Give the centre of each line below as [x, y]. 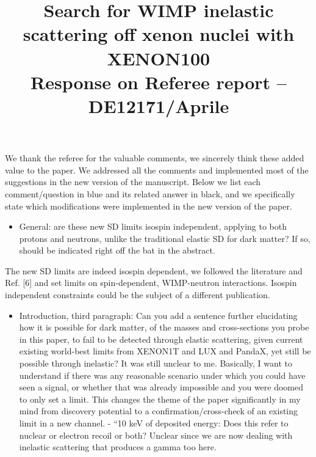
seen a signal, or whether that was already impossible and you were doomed [161, 387]
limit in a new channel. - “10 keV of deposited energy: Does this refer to [154, 423]
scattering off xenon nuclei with [159, 34]
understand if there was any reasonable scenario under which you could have [162, 375]
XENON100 [159, 58]
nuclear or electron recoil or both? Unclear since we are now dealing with [156, 435]
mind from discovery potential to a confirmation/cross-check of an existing [159, 411]
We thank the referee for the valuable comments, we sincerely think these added [155, 158]
